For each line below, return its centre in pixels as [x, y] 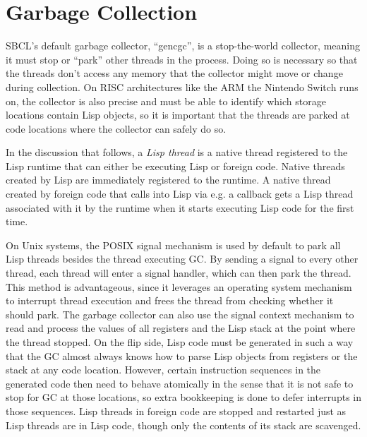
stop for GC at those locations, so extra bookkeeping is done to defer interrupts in [183, 397]
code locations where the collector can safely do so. [116, 128]
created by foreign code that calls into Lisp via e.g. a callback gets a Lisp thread [180, 194]
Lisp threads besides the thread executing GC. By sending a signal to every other [182, 259]
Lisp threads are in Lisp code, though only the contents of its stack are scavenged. [183, 425]
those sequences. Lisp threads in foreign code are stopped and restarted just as [176, 411]
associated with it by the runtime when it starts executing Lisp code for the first [180, 207]
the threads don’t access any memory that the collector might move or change [174, 73]
